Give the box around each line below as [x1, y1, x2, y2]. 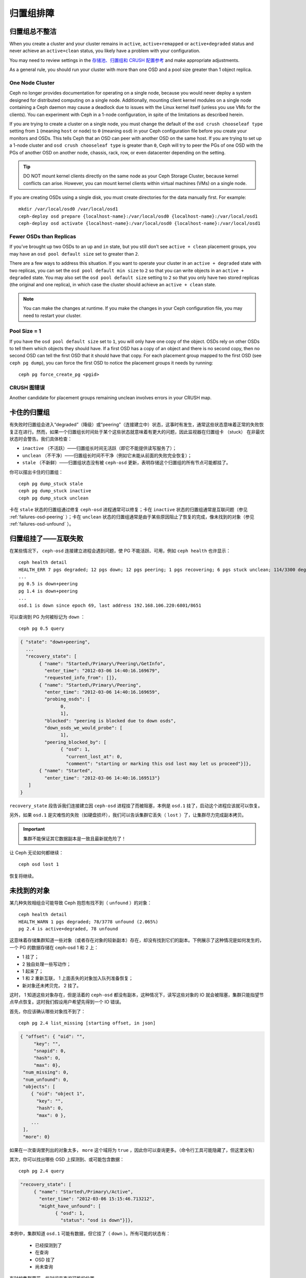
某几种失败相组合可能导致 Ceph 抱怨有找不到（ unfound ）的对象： [9, 900, 152, 906]
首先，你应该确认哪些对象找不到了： [9, 1008, 86, 1014]
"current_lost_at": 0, [65, 754, 122, 759]
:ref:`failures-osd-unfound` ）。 [9, 520, 74, 527]
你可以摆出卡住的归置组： [9, 469, 63, 475]
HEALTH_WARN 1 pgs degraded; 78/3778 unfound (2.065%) [18, 919, 159, 925]
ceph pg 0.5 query [18, 626, 65, 631]
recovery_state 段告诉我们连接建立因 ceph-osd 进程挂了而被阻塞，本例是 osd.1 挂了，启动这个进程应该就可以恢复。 [9, 803, 263, 809]
